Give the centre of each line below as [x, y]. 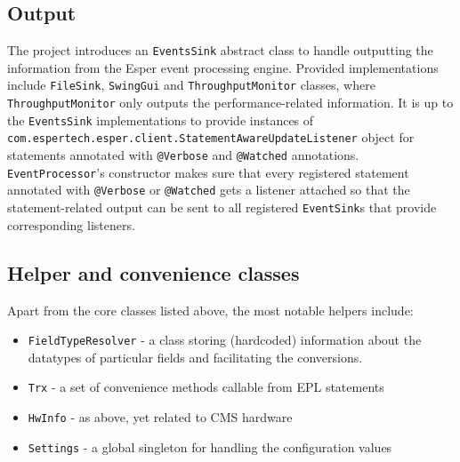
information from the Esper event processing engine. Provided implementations [223, 67]
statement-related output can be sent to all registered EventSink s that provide [222, 207]
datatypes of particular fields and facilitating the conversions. [195, 357]
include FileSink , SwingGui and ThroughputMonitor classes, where [191, 85]
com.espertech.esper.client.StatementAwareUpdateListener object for [211, 137]
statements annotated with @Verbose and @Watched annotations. [183, 155]
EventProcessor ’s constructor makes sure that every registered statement [208, 172]
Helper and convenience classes [153, 272]
